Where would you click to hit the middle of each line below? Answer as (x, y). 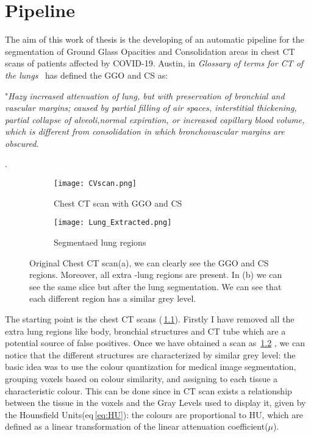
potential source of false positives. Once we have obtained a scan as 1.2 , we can (155, 343)
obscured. (22, 143)
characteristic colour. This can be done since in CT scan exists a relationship (148, 390)
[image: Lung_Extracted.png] (113, 223)
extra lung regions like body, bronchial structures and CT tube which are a (145, 331)
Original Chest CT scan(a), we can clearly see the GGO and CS (149, 262)
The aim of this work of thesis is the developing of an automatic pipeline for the (155, 39)
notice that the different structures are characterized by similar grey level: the (150, 354)
